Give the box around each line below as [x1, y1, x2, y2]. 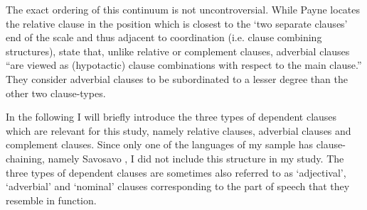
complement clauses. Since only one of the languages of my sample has [6, 137, 313, 152]
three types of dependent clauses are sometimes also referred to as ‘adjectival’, [6, 165, 346, 179]
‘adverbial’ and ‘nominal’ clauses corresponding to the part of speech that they [6, 179, 350, 194]
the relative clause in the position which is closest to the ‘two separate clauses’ [6, 16, 348, 31]
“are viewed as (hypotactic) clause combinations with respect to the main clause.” [6, 57, 362, 72]
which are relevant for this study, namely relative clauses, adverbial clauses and [6, 123, 351, 138]
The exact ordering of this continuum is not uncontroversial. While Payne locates [6, 2, 361, 16]
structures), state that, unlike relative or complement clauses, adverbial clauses [6, 43, 350, 58]
